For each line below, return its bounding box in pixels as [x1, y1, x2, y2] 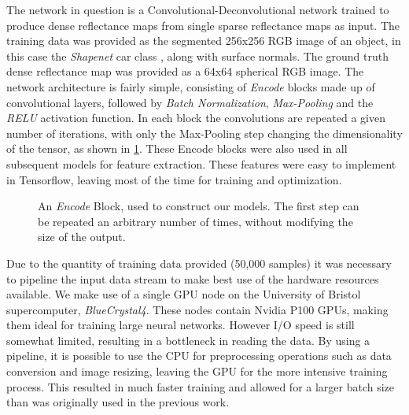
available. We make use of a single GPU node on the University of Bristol [6, 286, 361, 302]
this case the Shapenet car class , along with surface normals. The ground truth [6, 47, 389, 64]
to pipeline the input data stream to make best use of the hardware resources [6, 270, 379, 287]
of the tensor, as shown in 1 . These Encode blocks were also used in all [6, 140, 348, 157]
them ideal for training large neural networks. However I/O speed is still [6, 317, 355, 333]
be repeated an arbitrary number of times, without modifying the [38, 213, 353, 229]
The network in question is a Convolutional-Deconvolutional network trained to [6, 2, 389, 17]
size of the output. [38, 228, 126, 245]
